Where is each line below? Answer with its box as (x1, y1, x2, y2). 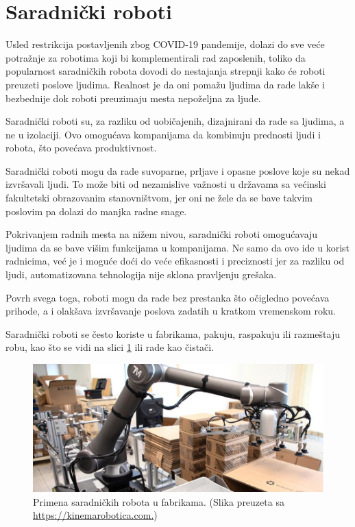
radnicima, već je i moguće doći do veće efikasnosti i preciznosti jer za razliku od (5, 254, 345, 268)
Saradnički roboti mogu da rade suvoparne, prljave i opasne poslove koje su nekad (5, 163, 350, 177)
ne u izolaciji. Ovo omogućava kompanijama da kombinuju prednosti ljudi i (5, 127, 321, 141)
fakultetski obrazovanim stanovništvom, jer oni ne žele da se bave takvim (5, 191, 313, 205)
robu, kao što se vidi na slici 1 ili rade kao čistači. (5, 340, 215, 354)
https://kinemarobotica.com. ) (33, 508, 158, 522)
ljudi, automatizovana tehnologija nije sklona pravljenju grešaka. (5, 267, 277, 282)
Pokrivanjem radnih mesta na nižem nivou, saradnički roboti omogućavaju (5, 227, 318, 241)
